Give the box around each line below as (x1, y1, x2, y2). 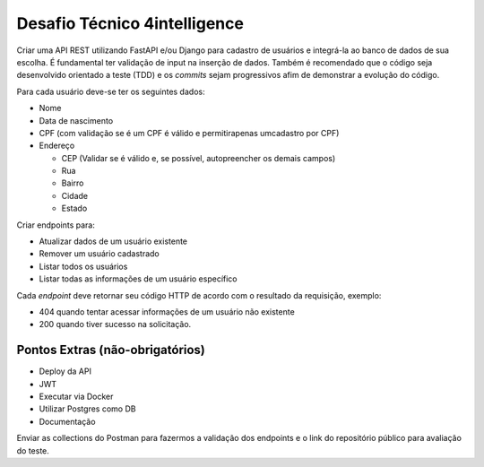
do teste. (16, 445, 49, 456)
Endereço (39, 140, 75, 151)
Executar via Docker (39, 391, 114, 402)
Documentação (39, 416, 96, 427)
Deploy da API (39, 366, 91, 376)
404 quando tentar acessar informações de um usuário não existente (39, 306, 295, 317)
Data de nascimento (39, 115, 114, 125)
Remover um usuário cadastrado (39, 248, 160, 259)
